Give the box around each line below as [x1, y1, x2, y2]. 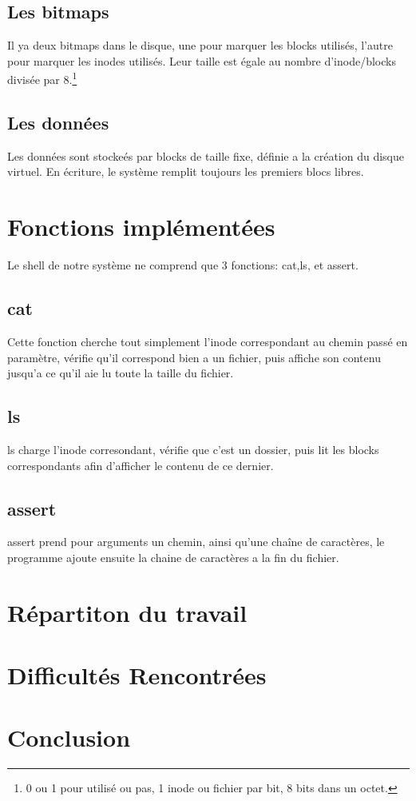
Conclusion [7, 721, 131, 754]
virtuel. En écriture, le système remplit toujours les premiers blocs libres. [7, 163, 364, 180]
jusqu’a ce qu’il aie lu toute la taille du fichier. [7, 365, 234, 381]
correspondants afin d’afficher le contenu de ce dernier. [7, 456, 274, 473]
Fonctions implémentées [7, 210, 275, 243]
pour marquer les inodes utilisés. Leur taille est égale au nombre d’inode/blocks [7, 52, 396, 69]
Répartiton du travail [7, 596, 248, 628]
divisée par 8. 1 [7, 69, 77, 88]
